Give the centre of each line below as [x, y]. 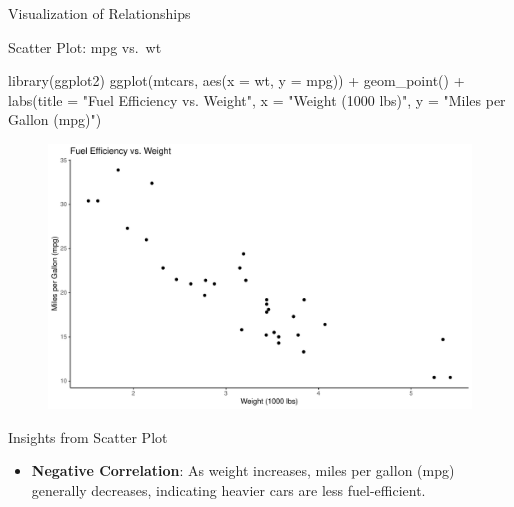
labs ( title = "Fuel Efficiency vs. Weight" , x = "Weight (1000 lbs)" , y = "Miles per [257, 99]
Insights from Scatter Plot [88, 436]
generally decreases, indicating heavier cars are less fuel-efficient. [228, 489]
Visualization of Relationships [99, 13]
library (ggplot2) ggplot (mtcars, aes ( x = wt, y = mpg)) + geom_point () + [236, 80]
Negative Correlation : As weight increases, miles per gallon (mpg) [243, 470]
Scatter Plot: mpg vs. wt [85, 46]
